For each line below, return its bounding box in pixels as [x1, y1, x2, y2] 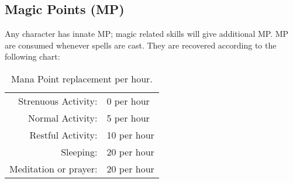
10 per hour [106, 127, 154, 141]
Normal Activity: [28, 111, 98, 125]
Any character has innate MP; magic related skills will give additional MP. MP [5, 27, 289, 40]
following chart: [5, 50, 60, 63]
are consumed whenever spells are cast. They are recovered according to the [5, 39, 277, 51]
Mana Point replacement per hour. [11, 71, 153, 85]
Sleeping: [61, 144, 98, 158]
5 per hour [106, 111, 150, 125]
